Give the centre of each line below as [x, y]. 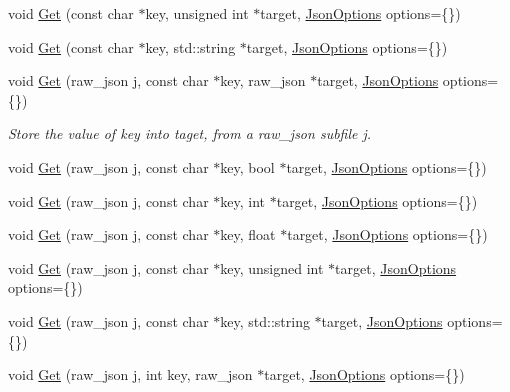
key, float [248, 234]
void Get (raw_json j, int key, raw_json [130, 374]
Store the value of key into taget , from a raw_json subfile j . [190, 133]
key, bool [247, 166]
